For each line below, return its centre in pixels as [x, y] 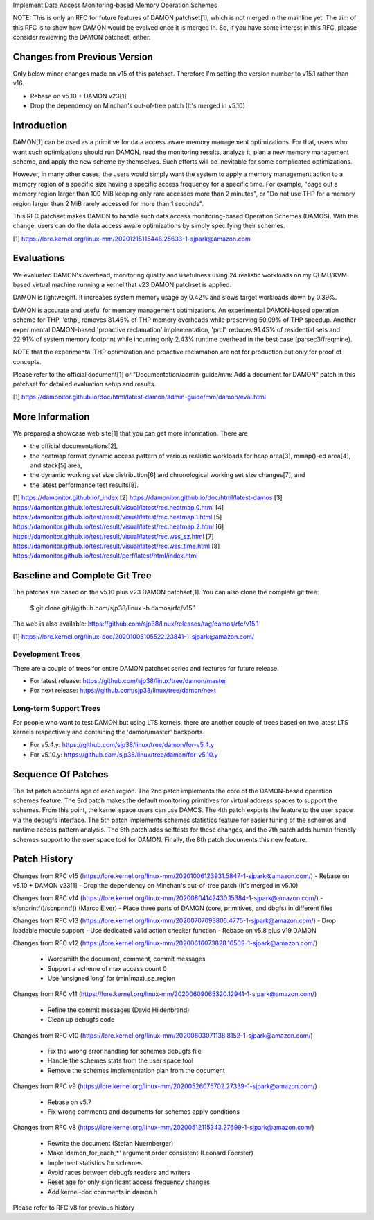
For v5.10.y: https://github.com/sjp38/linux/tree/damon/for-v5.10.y [124, 754]
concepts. [27, 361]
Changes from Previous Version [83, 57]
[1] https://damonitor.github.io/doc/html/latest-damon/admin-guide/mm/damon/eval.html [140, 397]
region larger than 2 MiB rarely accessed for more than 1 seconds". [108, 203]
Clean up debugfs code [81, 1020]
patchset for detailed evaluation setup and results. [84, 384]
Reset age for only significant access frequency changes [129, 1182]
